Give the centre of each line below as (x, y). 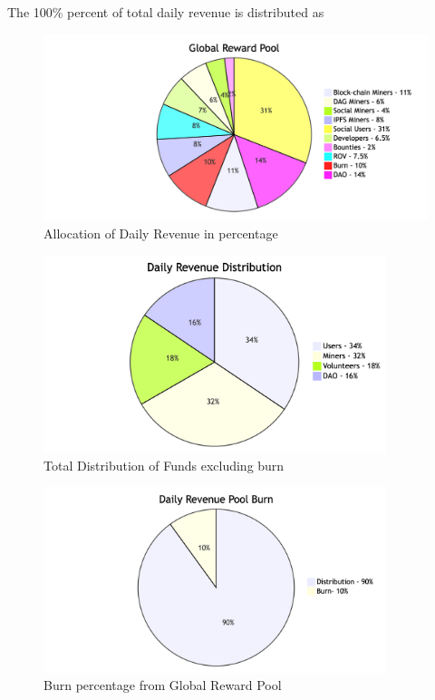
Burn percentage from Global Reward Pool (163, 685)
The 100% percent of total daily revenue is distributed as (166, 12)
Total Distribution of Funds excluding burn (164, 465)
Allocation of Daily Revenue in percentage (161, 233)
